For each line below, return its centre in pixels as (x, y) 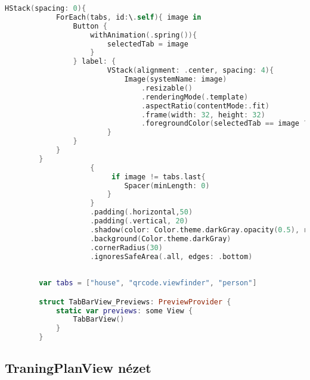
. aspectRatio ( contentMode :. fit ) (205, 106)
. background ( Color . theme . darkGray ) (161, 239)
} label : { (94, 62)
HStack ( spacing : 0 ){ (46, 8)
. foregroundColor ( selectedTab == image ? (225, 124)
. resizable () (167, 88)
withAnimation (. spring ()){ (144, 35)
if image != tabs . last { (158, 177)
